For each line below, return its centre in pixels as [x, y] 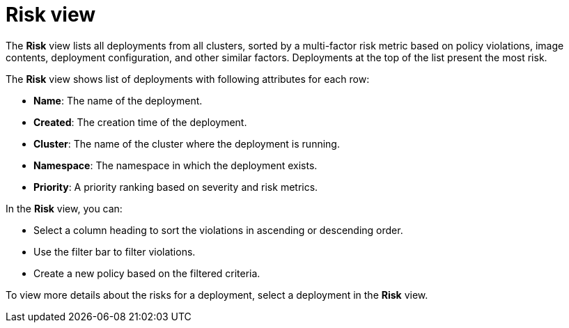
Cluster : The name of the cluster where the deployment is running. [187, 143]
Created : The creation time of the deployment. [140, 122]
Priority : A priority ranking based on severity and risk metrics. [176, 187]
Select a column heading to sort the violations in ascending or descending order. [218, 230]
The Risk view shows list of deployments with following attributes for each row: [188, 79]
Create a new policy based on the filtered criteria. [147, 273]
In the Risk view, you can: [64, 208]
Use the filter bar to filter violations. [115, 251]
